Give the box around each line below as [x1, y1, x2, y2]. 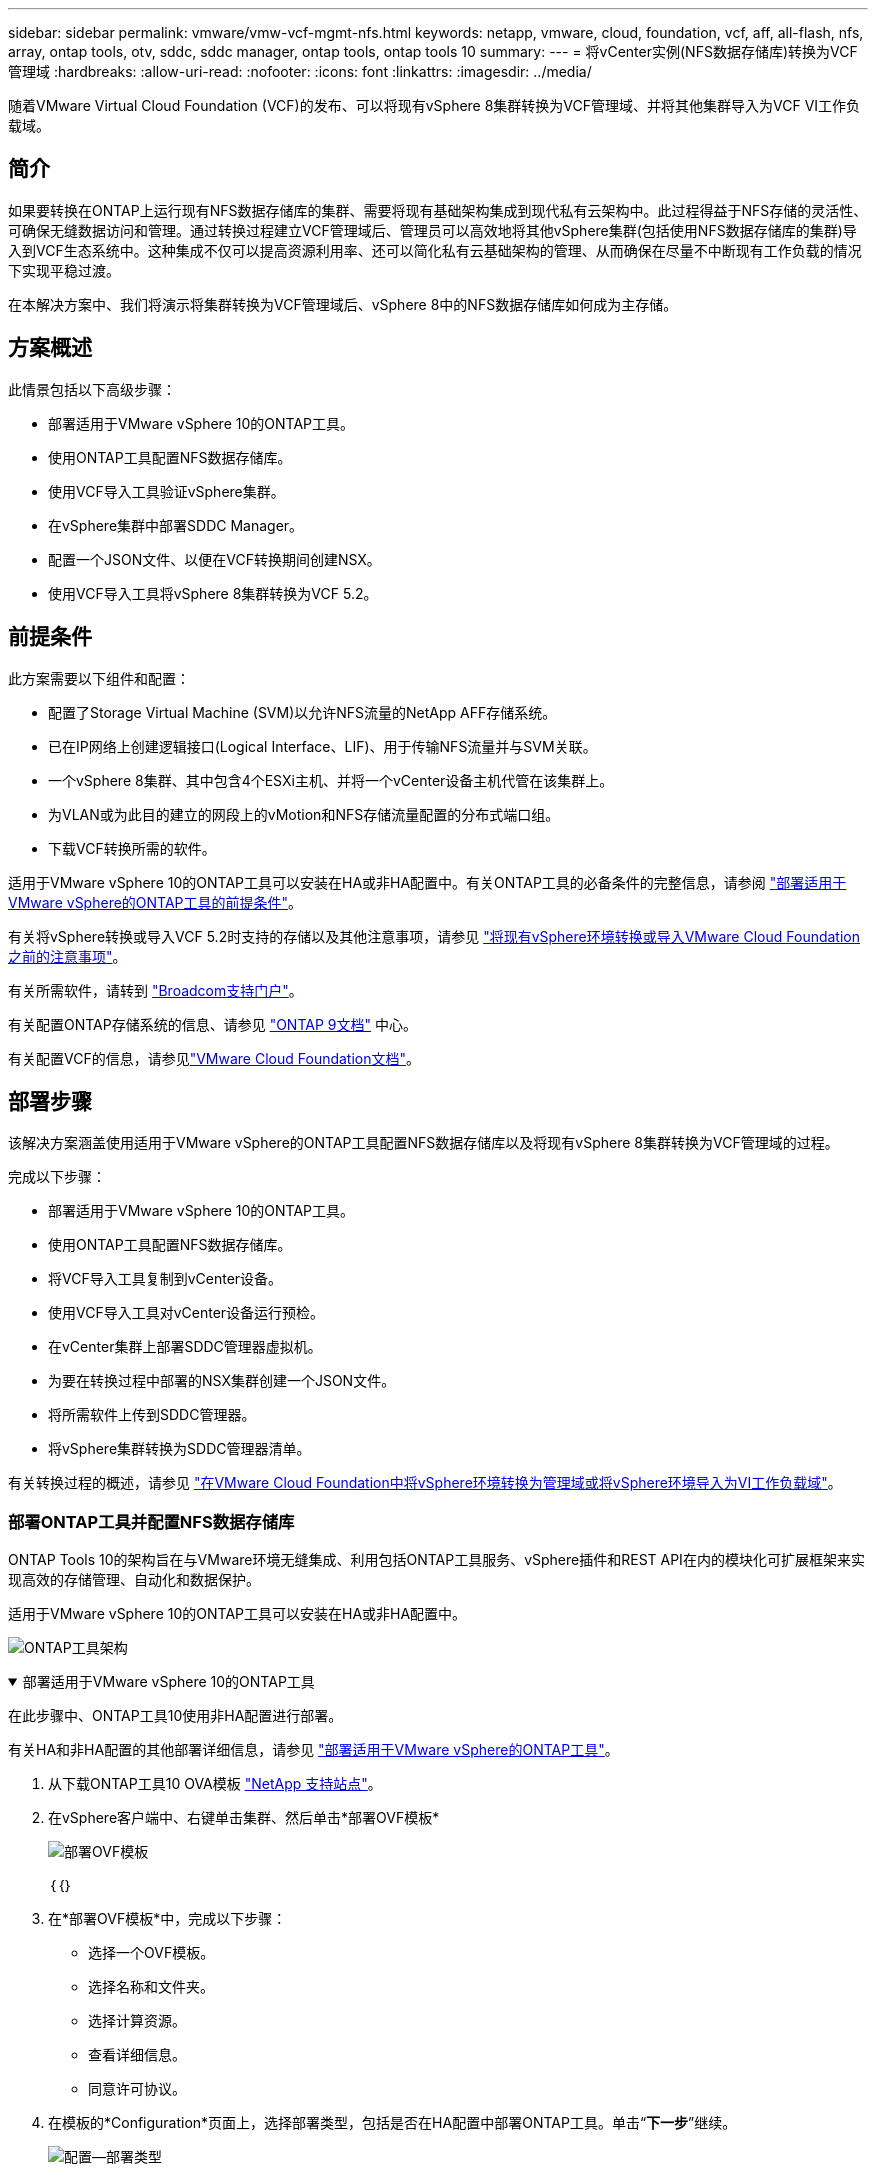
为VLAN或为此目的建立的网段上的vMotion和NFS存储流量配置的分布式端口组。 [48, 805, 560, 823]
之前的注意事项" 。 [8, 947, 127, 965]
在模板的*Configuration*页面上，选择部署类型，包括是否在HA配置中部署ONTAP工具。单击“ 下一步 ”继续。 [48, 2114, 737, 2132]
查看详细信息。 [88, 2046, 186, 2064]
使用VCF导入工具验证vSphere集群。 [48, 482, 285, 500]
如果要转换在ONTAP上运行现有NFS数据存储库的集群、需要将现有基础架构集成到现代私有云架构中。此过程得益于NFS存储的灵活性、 [8, 201, 868, 219]
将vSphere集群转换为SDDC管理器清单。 [48, 1440, 311, 1458]
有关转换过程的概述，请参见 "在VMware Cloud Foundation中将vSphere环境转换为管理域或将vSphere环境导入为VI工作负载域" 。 [8, 1474, 842, 1492]
